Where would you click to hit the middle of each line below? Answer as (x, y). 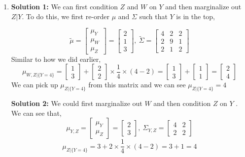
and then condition (182, 103)
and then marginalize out (203, 6)
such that (153, 16)
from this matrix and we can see (137, 85)
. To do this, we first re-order (66, 16)
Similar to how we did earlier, (56, 59)
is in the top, (196, 16)
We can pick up (35, 85)
